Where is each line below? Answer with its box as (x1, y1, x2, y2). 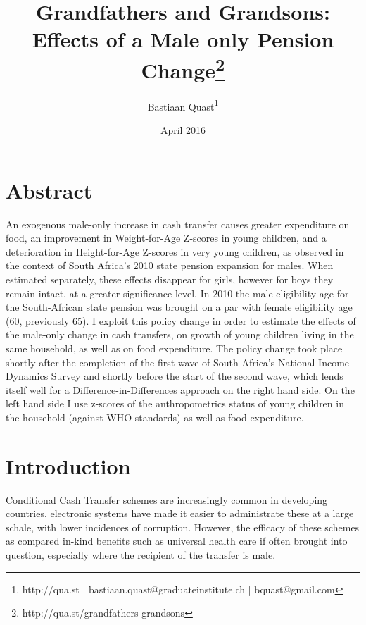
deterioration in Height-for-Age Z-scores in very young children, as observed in (6, 244, 344, 259)
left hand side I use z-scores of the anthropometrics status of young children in (6, 396, 344, 411)
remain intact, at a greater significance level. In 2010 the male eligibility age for (6, 285, 349, 300)
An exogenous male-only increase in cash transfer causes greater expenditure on (6, 216, 350, 231)
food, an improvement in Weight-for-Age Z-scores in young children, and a (6, 230, 327, 245)
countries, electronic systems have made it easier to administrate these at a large (6, 506, 354, 521)
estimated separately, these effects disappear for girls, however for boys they (6, 271, 334, 286)
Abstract (6, 175, 93, 204)
